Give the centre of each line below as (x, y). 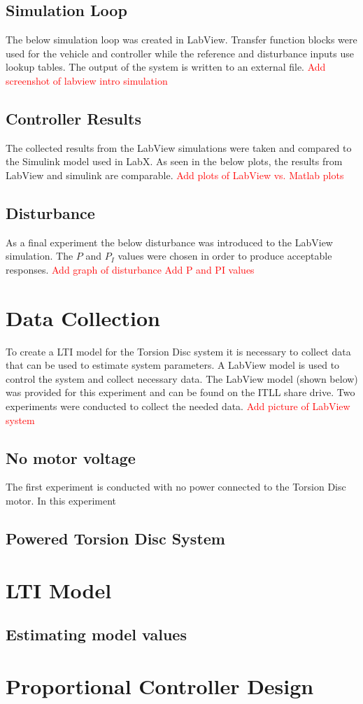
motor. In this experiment (61, 501)
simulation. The (40, 256)
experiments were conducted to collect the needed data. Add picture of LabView (178, 406)
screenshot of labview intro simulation (87, 80)
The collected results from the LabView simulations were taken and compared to (179, 147)
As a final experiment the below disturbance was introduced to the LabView (169, 242)
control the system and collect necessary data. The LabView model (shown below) (182, 378)
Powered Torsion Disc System (115, 538)
